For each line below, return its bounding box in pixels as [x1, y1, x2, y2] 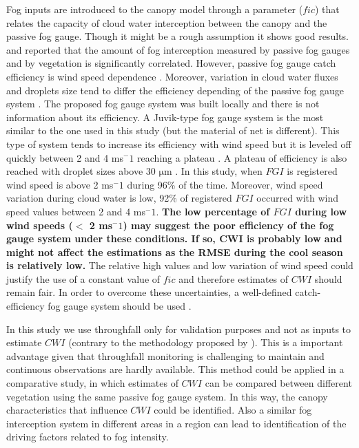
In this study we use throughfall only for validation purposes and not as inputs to [6, 321, 351, 336]
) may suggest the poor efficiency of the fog [123, 217, 334, 232]
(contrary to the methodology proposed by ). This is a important [68, 335, 343, 350]
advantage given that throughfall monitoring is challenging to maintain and [6, 348, 325, 363]
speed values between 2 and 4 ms [6, 204, 146, 218]
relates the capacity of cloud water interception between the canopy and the [6, 15, 327, 30]
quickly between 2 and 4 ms [6, 150, 124, 164]
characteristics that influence [6, 403, 127, 417]
